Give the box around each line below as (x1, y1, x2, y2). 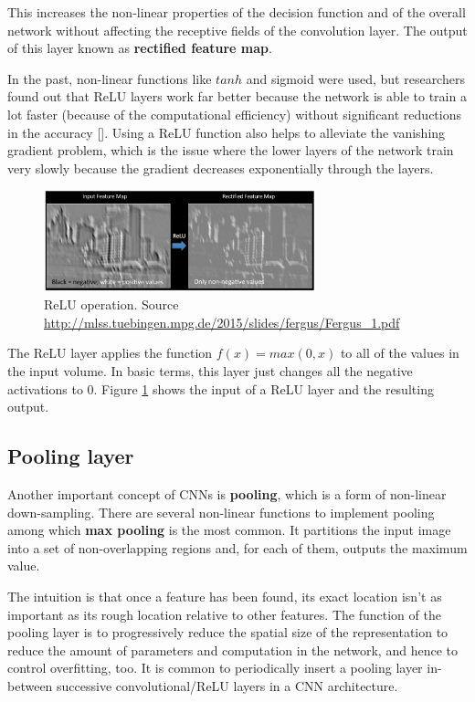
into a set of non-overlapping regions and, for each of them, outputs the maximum (7, 538, 468, 557)
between (7, 676, 53, 695)
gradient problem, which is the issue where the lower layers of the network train (7, 141, 454, 160)
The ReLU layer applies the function (7, 343, 213, 362)
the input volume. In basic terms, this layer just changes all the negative (7, 361, 413, 381)
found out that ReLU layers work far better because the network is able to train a (7, 87, 467, 106)
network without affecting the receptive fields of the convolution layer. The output (7, 20, 468, 39)
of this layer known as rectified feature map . (7, 38, 272, 58)
